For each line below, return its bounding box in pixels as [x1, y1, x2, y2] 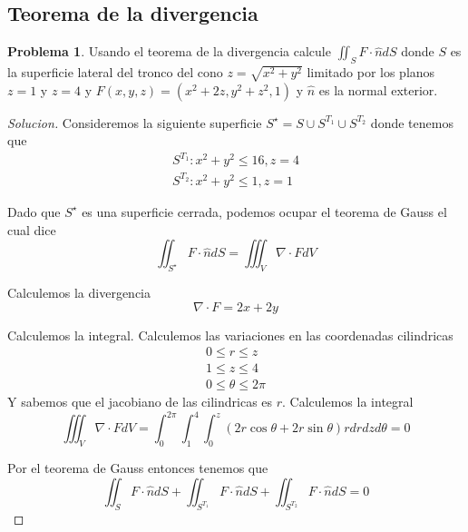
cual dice [7, 220, 56, 239]
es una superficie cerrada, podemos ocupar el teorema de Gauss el [82, 202, 447, 221]
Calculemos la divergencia [7, 282, 151, 301]
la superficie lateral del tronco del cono [7, 63, 223, 81]
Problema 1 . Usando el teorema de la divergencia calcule [7, 42, 331, 61]
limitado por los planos [307, 63, 435, 81]
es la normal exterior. [318, 80, 438, 99]
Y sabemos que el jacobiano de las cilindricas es [7, 392, 273, 411]
